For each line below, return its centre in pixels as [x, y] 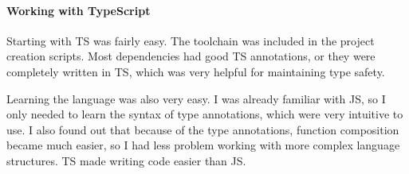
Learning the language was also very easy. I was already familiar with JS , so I [196, 98]
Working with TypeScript [79, 10]
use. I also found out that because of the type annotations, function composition [203, 129]
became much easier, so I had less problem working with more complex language [203, 145]
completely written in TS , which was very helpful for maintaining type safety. [196, 71]
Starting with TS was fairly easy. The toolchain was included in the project [191, 40]
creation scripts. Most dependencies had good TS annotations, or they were [191, 56]
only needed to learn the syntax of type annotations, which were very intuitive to [205, 114]
